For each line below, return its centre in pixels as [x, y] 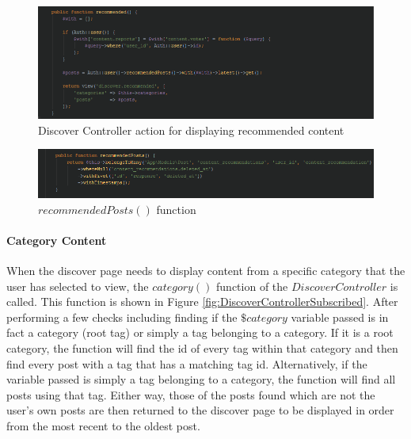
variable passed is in [340, 317]
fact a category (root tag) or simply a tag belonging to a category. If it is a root [200, 332]
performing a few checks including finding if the [122, 317]
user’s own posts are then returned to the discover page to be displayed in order [200, 410]
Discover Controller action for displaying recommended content [191, 130]
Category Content [57, 240]
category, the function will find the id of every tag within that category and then [202, 347]
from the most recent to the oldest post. [103, 425]
